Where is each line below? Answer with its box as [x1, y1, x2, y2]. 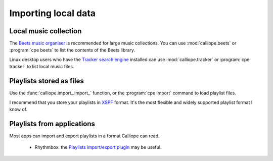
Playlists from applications [9, 119, 96, 128]
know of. [9, 106, 28, 112]
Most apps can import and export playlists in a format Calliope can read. [9, 133, 160, 139]
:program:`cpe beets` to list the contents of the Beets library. [9, 47, 135, 53]
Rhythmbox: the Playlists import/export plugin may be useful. [34, 144, 162, 150]
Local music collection [9, 27, 82, 35]
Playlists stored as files [9, 77, 84, 85]
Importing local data [9, 8, 96, 19]
